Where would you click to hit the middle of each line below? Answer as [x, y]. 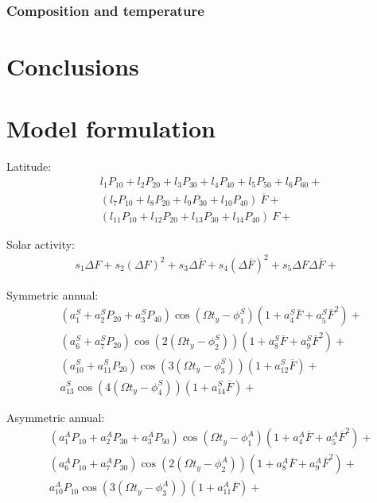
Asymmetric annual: [56, 417]
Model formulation [111, 128]
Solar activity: [41, 244]
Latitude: [29, 166]
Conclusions [73, 66]
